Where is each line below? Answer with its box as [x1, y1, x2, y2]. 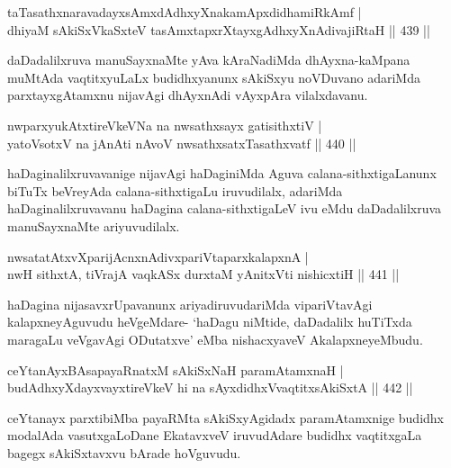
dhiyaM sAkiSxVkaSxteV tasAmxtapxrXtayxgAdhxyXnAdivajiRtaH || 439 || [7, 20, 430, 39]
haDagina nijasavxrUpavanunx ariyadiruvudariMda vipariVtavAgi [7, 294, 373, 313]
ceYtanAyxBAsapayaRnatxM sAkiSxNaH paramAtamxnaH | [7, 360, 344, 379]
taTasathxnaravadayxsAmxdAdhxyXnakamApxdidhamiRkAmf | [7, 3, 362, 21]
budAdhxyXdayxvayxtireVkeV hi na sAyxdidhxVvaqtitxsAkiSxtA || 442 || [7, 378, 413, 397]
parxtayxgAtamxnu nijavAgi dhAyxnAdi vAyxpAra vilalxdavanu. [7, 85, 368, 104]
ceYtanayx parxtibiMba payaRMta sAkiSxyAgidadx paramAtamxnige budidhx [7, 408, 444, 427]
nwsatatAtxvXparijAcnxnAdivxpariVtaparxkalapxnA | [7, 247, 309, 265]
